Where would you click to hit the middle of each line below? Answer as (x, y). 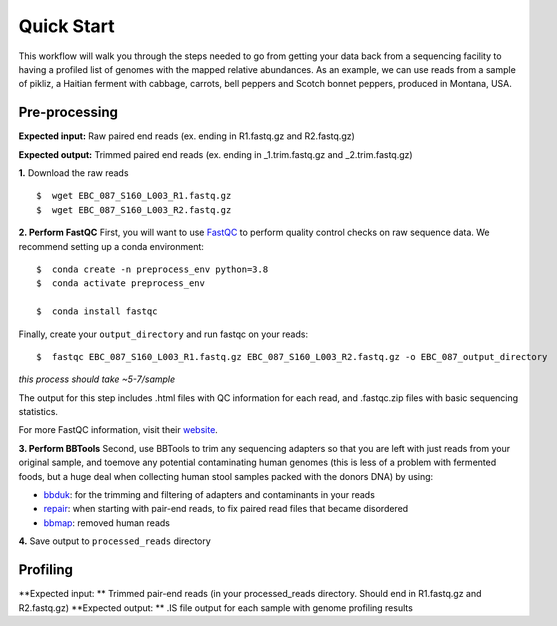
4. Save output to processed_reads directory (115, 541)
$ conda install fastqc (97, 311)
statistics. (38, 412)
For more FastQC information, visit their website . (118, 430)
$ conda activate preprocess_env (120, 283)
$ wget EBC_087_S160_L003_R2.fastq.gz (134, 209)
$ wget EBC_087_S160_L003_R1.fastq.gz (134, 196)
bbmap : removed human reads (106, 522)
